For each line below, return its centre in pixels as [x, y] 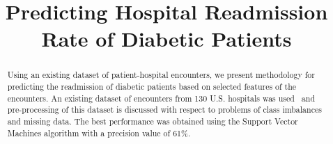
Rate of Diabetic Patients [166, 39]
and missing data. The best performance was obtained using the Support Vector [153, 121]
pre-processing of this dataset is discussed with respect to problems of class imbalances [164, 110]
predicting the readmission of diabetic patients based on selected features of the [152, 87]
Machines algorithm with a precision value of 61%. [99, 133]
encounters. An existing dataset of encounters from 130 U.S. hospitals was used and [161, 98]
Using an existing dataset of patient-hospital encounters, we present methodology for [161, 75]
